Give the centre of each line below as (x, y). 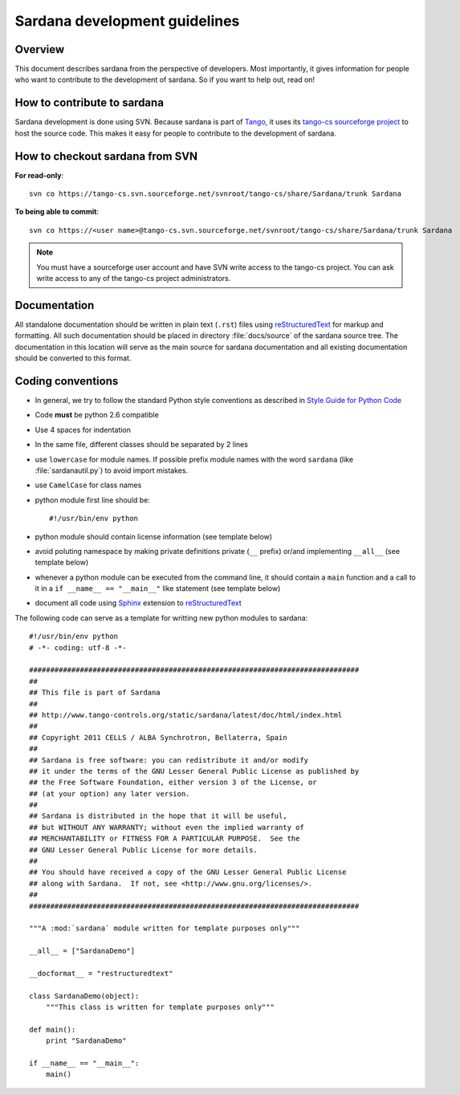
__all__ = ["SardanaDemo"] (82, 951)
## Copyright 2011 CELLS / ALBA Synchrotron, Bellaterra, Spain (159, 737)
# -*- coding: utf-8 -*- (78, 647)
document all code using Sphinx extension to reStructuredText (138, 603)
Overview (40, 49)
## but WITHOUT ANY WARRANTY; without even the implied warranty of (167, 827)
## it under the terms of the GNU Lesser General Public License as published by (194, 771)
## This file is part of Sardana (95, 693)
